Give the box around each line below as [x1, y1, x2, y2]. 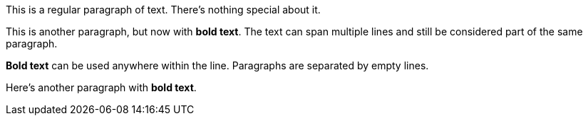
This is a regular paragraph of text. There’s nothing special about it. [6, 4, 321, 16]
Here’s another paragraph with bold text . [6, 81, 197, 93]
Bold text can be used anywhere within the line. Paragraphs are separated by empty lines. [6, 59, 429, 71]
